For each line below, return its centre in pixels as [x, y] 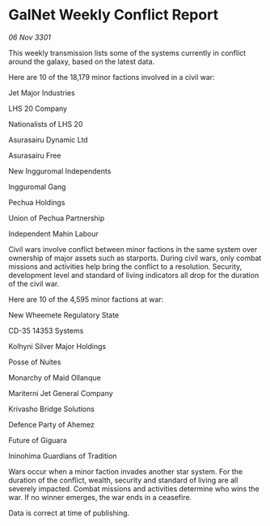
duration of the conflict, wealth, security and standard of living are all [123, 480]
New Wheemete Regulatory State [64, 315]
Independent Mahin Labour [53, 234]
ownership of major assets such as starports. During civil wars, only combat [135, 258]
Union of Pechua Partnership [57, 218]
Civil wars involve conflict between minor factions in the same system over [133, 249]
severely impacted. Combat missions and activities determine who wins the [134, 488]
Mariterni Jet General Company [61, 393]
